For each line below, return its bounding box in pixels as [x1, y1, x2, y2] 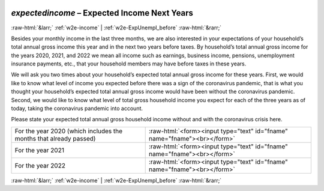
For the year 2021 [14, 146, 64, 154]
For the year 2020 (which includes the [14, 127, 123, 135]
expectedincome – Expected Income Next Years [11, 8, 193, 18]
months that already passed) [14, 134, 96, 142]
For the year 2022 [14, 161, 66, 169]
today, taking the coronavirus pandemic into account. [11, 105, 143, 112]
